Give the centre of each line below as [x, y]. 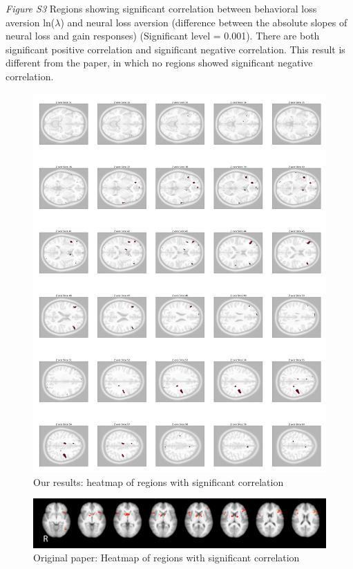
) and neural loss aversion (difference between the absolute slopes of [204, 22]
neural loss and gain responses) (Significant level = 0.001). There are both [163, 36]
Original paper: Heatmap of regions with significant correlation [166, 558]
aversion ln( [30, 22]
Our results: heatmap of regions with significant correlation [159, 481]
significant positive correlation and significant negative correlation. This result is [175, 49]
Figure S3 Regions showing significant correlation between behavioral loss [161, 8]
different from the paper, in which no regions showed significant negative [159, 63]
